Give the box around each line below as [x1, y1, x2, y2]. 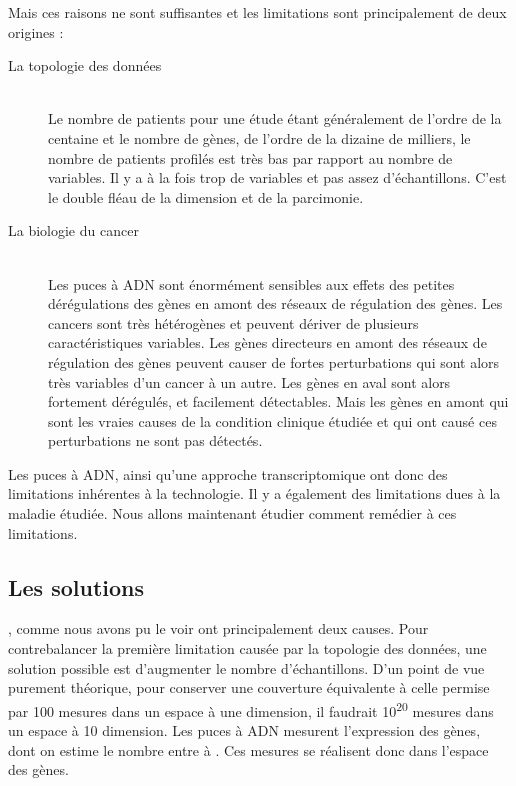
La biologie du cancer [8, 220, 139, 241]
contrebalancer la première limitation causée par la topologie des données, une [8, 638, 487, 659]
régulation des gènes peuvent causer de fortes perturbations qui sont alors [48, 351, 500, 372]
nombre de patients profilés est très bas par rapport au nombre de [48, 147, 453, 168]
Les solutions [8, 571, 145, 602]
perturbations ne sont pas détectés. [48, 430, 263, 451]
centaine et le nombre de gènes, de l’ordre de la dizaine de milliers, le [48, 127, 471, 148]
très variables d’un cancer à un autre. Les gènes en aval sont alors [48, 371, 451, 392]
